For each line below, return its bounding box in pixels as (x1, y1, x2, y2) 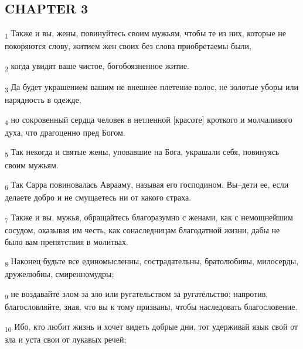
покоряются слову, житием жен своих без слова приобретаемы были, (5, 40, 251, 52)
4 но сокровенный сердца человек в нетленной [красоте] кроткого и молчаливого (5, 113, 292, 127)
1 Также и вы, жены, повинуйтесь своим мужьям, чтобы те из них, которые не (5, 27, 287, 40)
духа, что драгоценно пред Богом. (5, 126, 125, 138)
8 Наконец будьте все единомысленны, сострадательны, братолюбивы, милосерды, (5, 255, 299, 269)
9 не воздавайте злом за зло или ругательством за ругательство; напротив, (5, 287, 268, 301)
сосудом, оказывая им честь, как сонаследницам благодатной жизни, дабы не (5, 224, 280, 236)
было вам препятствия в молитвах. (5, 235, 128, 247)
